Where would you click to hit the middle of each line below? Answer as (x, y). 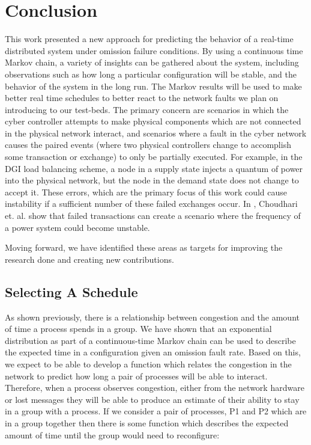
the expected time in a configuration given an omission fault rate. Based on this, (153, 352)
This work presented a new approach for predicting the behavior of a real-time (149, 39)
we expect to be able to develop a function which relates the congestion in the (148, 364)
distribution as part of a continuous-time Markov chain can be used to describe (150, 340)
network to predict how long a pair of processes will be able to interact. (136, 376)
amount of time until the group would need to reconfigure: (112, 434)
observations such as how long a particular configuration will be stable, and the (151, 74)
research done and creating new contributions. (89, 259)
